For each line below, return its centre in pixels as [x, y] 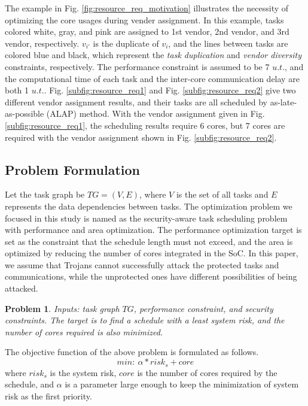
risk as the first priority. [48, 396]
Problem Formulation [72, 169]
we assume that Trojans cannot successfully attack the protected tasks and [142, 264]
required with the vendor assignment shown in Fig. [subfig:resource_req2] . [141, 137]
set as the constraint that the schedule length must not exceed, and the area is [149, 241]
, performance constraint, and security [203, 308]
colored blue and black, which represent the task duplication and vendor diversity [153, 55]
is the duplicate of [126, 43]
